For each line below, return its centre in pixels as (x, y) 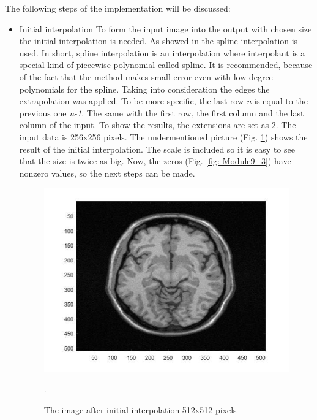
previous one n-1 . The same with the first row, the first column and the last (162, 113)
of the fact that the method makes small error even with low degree (146, 76)
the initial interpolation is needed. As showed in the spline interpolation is (158, 41)
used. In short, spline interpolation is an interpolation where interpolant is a (162, 52)
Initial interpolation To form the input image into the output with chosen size (166, 29)
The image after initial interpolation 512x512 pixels (140, 409)
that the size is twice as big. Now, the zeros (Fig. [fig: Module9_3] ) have (155, 161)
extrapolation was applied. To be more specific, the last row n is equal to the (163, 101)
